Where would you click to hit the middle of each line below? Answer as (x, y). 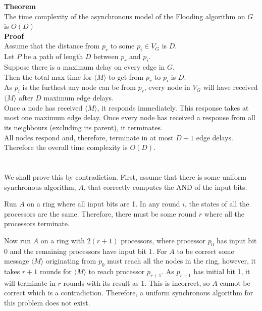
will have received (230, 87)
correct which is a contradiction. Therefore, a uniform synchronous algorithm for (129, 293)
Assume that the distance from (52, 46)
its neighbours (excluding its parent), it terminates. (83, 127)
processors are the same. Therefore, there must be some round (100, 213)
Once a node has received (43, 107)
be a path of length (53, 56)
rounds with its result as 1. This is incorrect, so (137, 282)
